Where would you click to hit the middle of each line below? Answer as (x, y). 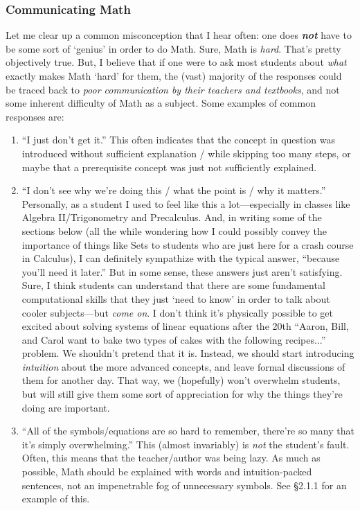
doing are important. (66, 407)
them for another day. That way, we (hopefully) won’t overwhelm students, (181, 380)
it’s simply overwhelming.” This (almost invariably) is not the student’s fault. (186, 444)
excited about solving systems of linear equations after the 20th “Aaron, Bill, (185, 326)
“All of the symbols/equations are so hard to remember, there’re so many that (188, 431)
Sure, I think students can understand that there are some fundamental (173, 285)
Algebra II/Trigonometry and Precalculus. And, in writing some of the (172, 217)
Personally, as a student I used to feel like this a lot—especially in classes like (186, 203)
